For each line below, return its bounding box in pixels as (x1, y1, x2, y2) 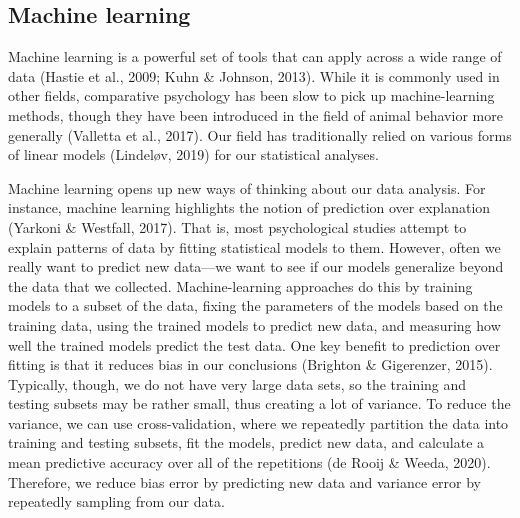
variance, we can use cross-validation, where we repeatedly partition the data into (8, 412, 509, 433)
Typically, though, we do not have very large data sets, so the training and (8, 373, 467, 394)
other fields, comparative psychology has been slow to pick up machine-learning (8, 85, 495, 106)
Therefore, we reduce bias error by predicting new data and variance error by (8, 471, 482, 492)
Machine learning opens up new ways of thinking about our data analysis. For (8, 177, 486, 198)
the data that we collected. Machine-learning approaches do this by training (8, 275, 473, 296)
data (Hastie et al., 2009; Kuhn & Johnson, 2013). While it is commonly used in (8, 65, 500, 86)
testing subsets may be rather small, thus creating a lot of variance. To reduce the (8, 393, 511, 414)
